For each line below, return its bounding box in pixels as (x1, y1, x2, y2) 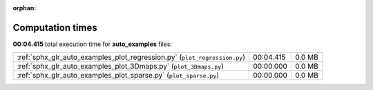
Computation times (12, 21, 97, 34)
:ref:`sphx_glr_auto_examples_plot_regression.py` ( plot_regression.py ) (17, 52, 245, 62)
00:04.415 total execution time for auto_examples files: (12, 40, 173, 48)
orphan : (12, 4, 37, 12)
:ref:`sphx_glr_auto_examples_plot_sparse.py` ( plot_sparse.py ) (17, 71, 220, 80)
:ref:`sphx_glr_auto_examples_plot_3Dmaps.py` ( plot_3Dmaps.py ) (17, 62, 224, 71)
